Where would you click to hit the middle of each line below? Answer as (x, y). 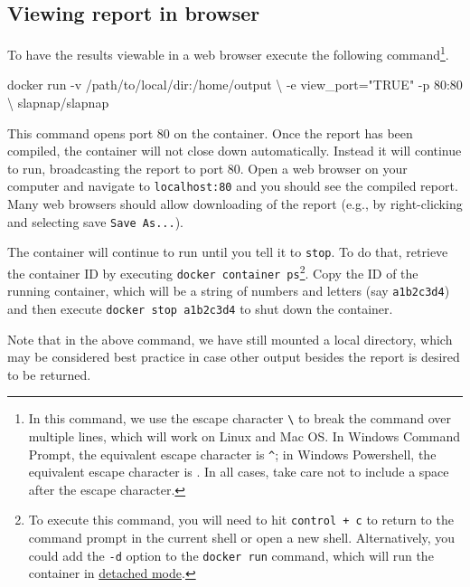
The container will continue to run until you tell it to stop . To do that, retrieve (228, 252)
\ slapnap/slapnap (58, 103)
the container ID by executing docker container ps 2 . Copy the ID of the (213, 271)
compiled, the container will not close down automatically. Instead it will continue (235, 151)
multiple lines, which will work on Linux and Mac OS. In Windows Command (244, 436)
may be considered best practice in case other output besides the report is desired (234, 357)
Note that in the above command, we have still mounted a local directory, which (230, 339)
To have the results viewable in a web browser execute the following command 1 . (228, 53)
